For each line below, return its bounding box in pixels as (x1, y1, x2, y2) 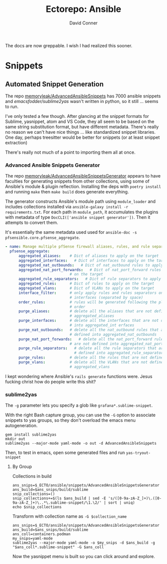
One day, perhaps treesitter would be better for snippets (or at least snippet (5, 134, 160, 140)
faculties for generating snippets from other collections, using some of (5, 178, 150, 185)
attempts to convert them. (5, 220, 58, 226)
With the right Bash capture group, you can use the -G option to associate (5, 412, 156, 418)
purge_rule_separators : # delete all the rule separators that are (18, 346, 166, 351)
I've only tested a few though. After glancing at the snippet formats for (5, 113, 149, 119)
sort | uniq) (108, 500, 135, 505)
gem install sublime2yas (5, 432, 57, 437)
